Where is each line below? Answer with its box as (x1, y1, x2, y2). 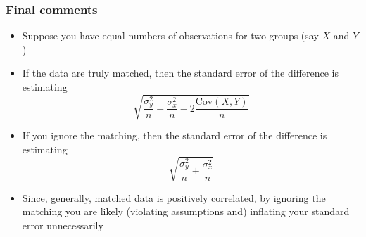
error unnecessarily (22, 218, 103, 233)
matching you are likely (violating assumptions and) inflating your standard (22, 204, 350, 219)
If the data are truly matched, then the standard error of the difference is (22, 65, 339, 80)
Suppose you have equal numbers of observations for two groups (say (22, 28, 319, 43)
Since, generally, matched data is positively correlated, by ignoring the (22, 190, 326, 205)
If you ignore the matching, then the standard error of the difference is (22, 128, 327, 143)
